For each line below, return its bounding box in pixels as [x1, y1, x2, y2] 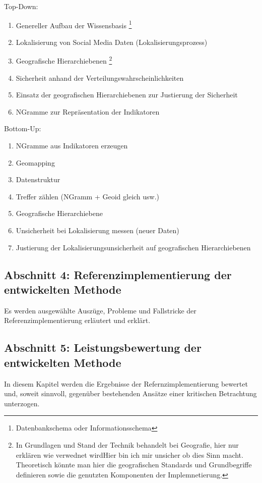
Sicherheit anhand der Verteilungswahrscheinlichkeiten [16, 72, 184, 83]
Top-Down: [4, 1, 38, 11]
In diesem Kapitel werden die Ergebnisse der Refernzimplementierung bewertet [4, 378, 248, 389]
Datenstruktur [16, 174, 60, 185]
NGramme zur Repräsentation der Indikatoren [16, 106, 160, 117]
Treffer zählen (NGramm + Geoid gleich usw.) [16, 191, 160, 201]
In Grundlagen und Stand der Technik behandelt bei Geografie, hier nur [16, 439, 239, 450]
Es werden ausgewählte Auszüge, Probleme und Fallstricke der [4, 305, 196, 315]
